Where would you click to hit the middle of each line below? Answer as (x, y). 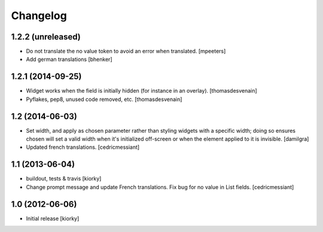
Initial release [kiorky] (53, 218)
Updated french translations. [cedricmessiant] (83, 147)
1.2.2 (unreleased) (46, 37)
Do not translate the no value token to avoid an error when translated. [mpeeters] (126, 51)
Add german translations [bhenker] (69, 59)
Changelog (39, 16)
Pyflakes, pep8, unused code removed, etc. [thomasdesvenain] (104, 99)
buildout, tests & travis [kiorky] (64, 179)
